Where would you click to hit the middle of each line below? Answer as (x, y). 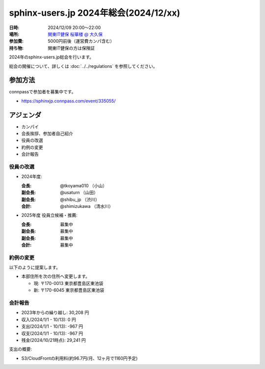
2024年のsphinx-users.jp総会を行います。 (52, 57)
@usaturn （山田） (79, 193)
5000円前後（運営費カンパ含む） (81, 41)
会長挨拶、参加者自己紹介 (47, 134)
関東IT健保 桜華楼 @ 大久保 (75, 34)
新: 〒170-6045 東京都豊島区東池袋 (69, 290)
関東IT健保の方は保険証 (71, 48)
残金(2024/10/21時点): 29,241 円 (53, 340)
